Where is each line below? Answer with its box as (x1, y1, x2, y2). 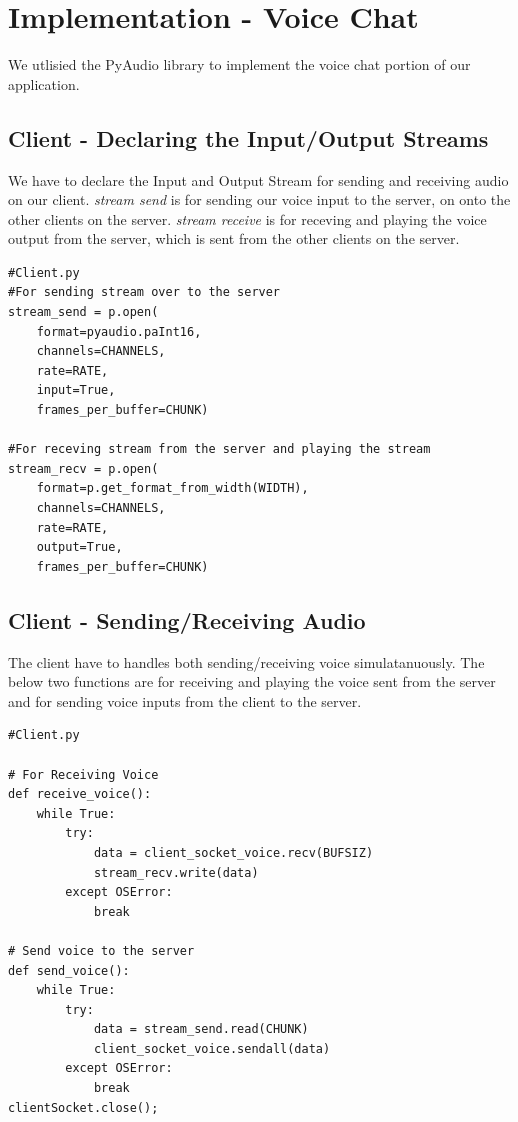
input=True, (36, 383, 116, 398)
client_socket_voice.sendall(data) (93, 1041, 331, 1056)
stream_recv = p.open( (8, 461, 159, 476)
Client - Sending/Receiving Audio (8, 604, 366, 635)
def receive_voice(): (8, 787, 152, 802)
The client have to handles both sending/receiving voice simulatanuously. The (8, 651, 485, 672)
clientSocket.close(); (8, 1100, 159, 1115)
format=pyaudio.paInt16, (36, 324, 202, 339)
